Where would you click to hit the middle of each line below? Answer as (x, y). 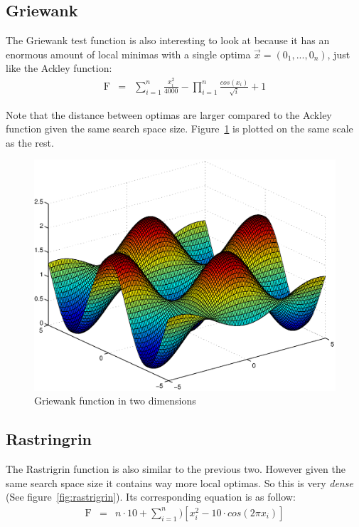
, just (339, 54)
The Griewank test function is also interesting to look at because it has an (168, 40)
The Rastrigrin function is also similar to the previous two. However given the (176, 468)
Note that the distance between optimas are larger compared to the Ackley (169, 114)
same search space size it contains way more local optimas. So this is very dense (179, 482)
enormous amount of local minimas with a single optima (128, 54)
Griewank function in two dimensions (115, 401)
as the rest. (30, 142)
